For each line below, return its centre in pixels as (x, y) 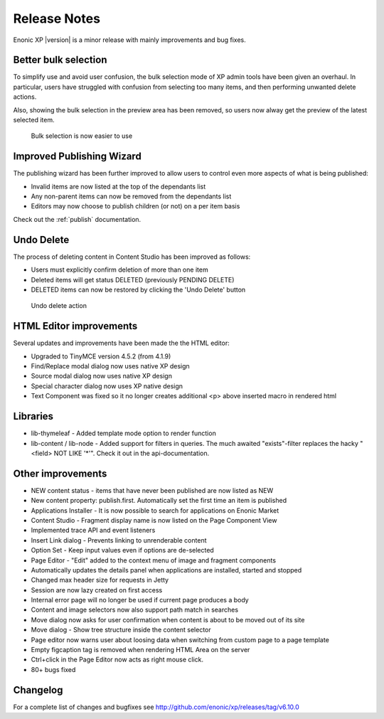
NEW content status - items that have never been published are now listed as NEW (152, 490)
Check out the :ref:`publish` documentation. (77, 219)
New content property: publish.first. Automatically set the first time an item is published (159, 501)
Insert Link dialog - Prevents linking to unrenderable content (119, 540)
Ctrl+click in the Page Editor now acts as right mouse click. (117, 660)
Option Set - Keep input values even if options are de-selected (123, 550)
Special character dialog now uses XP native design (107, 386)
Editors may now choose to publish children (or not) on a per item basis (135, 206)
